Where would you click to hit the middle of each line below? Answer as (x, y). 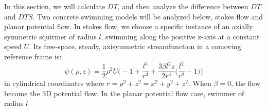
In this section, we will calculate (55, 6)
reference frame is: (33, 56)
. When (200, 83)
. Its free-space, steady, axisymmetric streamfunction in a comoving (135, 46)
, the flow (246, 83)
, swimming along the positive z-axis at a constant (180, 36)
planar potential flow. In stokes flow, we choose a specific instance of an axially (129, 26)
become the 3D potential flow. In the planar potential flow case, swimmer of (124, 93)
